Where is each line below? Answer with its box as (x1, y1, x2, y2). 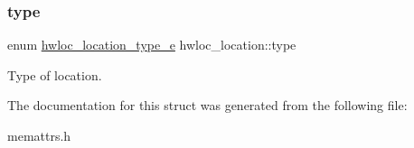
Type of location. (7, 65, 102, 84)
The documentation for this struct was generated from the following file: (7, 96, 408, 115)
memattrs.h (7, 126, 71, 144)
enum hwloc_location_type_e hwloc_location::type (7, 35, 296, 54)
